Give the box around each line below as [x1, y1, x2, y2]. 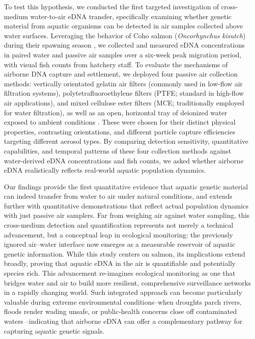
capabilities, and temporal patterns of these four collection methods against [4, 145, 231, 156]
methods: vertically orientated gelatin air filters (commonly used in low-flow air [4, 78, 243, 88]
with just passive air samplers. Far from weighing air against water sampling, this [4, 210, 250, 220]
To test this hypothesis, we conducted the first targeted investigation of [4, 1, 219, 11]
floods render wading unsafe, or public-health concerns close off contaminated [4, 306, 237, 316]
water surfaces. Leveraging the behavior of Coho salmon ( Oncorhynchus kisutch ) [4, 30, 246, 40]
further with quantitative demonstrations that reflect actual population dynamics [4, 200, 249, 210]
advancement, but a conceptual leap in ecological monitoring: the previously [4, 229, 233, 239]
